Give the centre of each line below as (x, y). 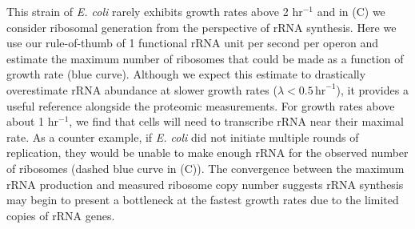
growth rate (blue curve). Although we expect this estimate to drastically (186, 74)
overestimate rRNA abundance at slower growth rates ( (142, 89)
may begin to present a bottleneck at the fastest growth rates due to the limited (203, 200)
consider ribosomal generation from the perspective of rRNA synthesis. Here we (202, 27)
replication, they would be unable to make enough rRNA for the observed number (207, 153)
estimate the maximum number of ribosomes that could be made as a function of (205, 58)
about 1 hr (33, 121)
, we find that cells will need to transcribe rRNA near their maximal (236, 121)
